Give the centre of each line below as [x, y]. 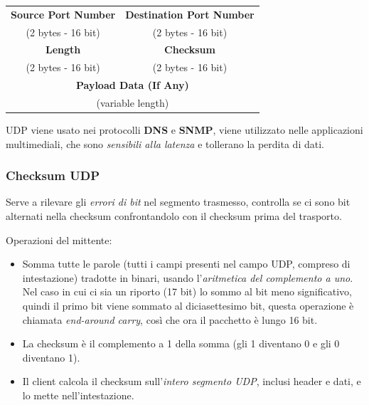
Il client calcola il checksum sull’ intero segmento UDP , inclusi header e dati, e [192, 381]
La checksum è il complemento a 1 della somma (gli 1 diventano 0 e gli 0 [181, 343]
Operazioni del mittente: [59, 240]
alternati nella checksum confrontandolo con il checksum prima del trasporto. [174, 216]
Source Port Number [63, 14]
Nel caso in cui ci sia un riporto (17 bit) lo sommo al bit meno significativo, [187, 291]
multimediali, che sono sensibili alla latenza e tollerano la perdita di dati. [165, 143]
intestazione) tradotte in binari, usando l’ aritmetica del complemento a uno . [188, 277]
